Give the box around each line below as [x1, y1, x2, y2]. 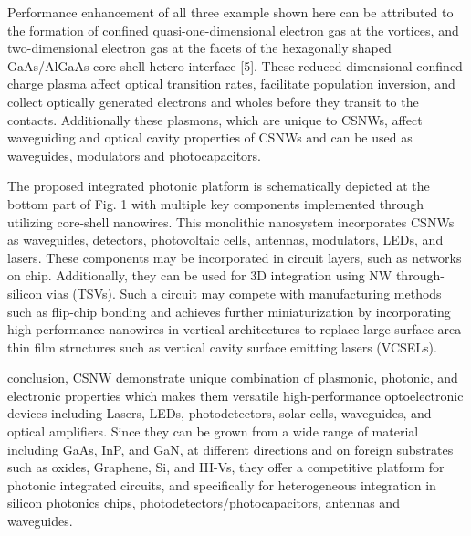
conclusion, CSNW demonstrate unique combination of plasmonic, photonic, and [7, 368, 458, 387]
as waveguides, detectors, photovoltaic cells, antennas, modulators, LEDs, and [7, 230, 444, 249]
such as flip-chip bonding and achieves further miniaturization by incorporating [7, 301, 451, 321]
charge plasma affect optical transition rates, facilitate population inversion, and [7, 74, 455, 93]
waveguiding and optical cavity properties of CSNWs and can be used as [7, 128, 413, 147]
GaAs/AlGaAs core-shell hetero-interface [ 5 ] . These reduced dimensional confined [7, 56, 463, 75]
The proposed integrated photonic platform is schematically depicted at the [7, 176, 430, 195]
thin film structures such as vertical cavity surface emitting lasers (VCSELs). [7, 337, 437, 356]
